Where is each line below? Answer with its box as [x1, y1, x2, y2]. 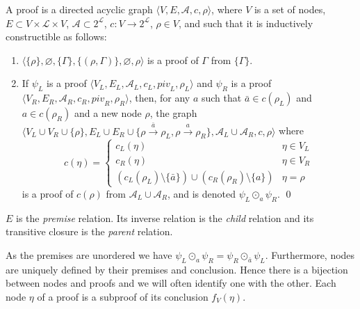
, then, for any [129, 90, 190, 105]
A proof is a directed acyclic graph [6, 2, 153, 16]
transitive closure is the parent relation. [6, 224, 173, 239]
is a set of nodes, [254, 2, 326, 16]
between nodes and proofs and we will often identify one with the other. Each [6, 276, 336, 290]
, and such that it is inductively [178, 15, 313, 30]
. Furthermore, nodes [265, 247, 355, 262]
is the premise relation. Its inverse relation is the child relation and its [16, 210, 314, 225]
